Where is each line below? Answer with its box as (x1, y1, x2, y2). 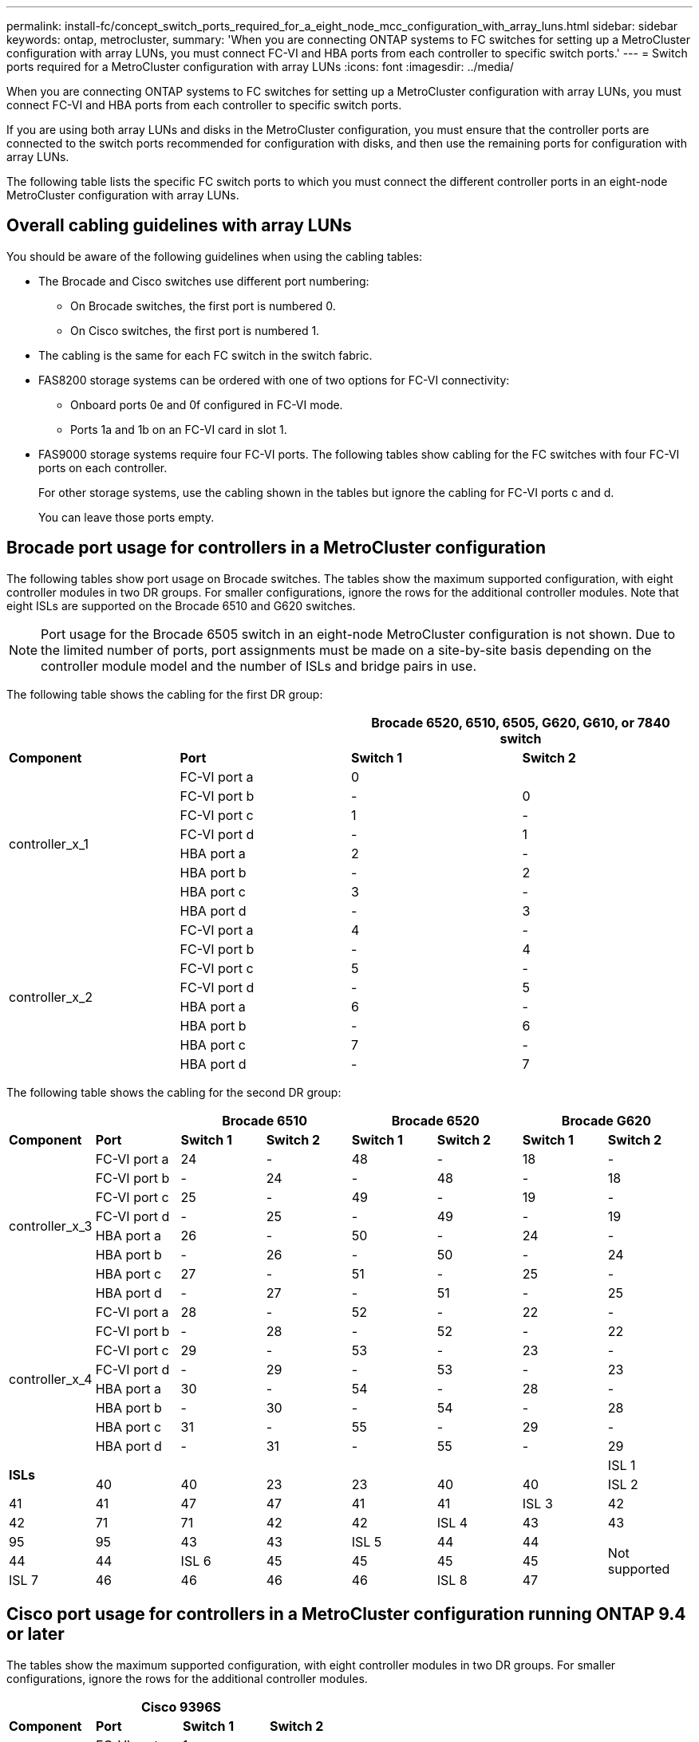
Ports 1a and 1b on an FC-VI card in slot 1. (70, 422, 287, 436)
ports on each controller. (38, 460, 168, 475)
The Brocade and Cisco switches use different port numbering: (38, 274, 369, 288)
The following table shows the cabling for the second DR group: (6, 1085, 342, 1099)
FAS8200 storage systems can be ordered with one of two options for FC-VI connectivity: (38, 372, 510, 387)
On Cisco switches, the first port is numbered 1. (70, 323, 320, 337)
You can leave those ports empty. (38, 510, 215, 524)
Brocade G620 (561, 1112, 651, 1129)
